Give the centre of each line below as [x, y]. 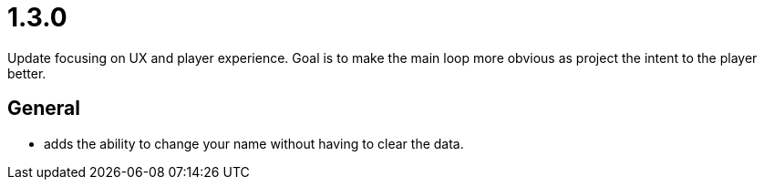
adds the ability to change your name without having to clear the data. [254, 143]
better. [27, 73]
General [44, 109]
